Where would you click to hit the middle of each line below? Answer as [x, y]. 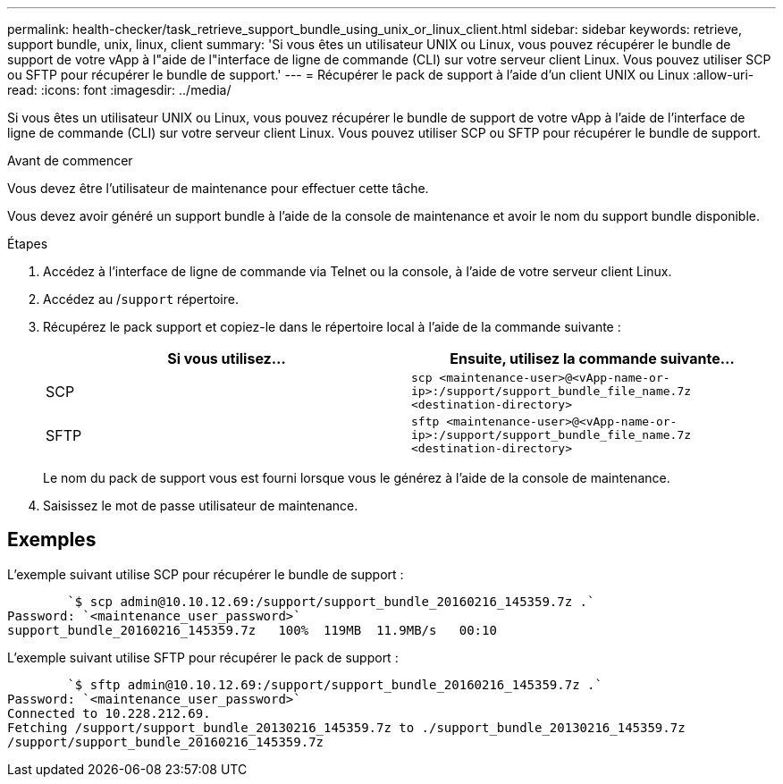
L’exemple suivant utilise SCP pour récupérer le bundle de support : [206, 574]
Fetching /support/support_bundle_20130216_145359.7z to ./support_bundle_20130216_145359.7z [346, 727]
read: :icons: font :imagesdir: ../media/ [119, 90]
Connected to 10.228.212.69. [109, 713]
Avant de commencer [70, 160]
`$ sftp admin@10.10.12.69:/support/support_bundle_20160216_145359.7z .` [335, 684]
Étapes [28, 244]
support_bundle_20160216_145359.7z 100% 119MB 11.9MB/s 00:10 [252, 630]
